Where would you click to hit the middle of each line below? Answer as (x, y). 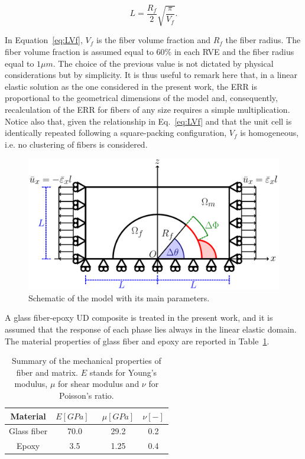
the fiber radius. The (263, 40)
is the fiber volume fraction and (153, 40)
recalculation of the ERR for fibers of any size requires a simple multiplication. (147, 109)
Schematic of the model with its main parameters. (119, 297)
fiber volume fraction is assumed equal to (79, 51)
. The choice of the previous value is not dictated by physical (163, 63)
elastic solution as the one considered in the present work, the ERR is (131, 86)
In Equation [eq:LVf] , (44, 40)
